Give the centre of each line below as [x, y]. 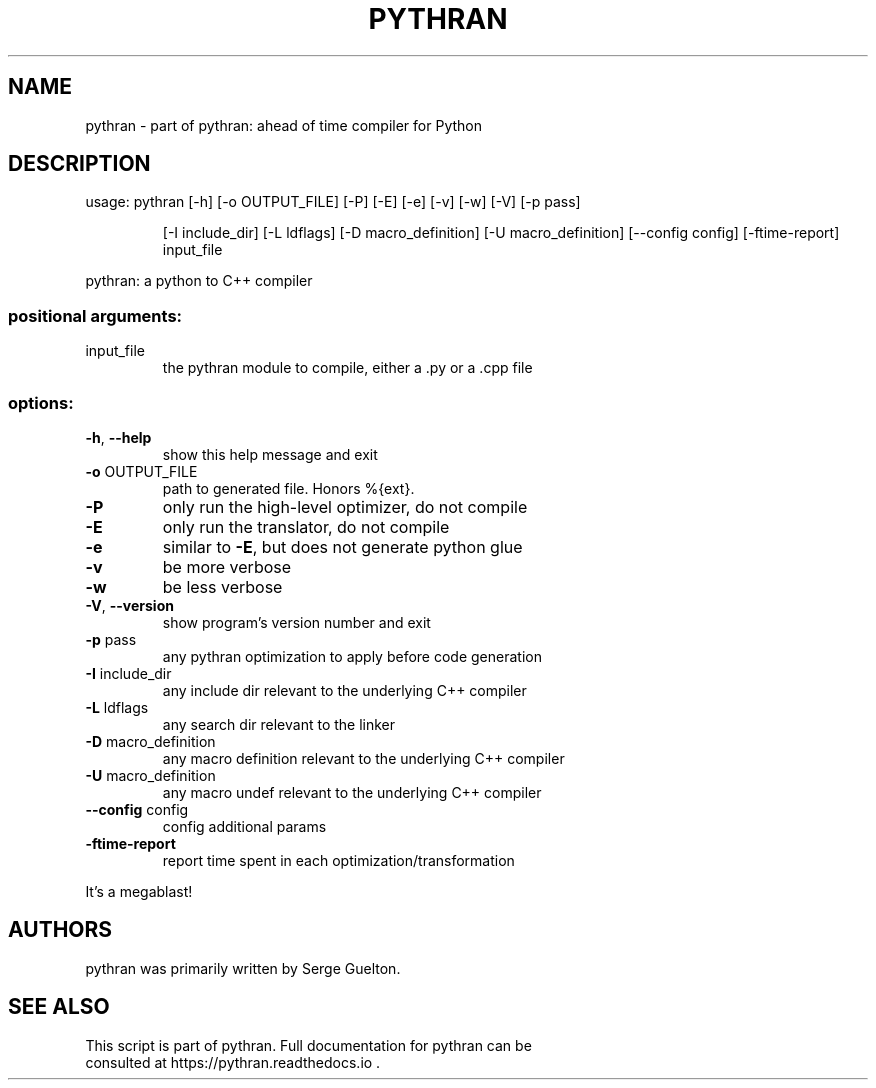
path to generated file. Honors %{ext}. [288, 488]
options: [41, 402]
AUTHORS [60, 930]
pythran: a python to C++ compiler [199, 281]
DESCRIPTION [79, 164]
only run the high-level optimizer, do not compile [345, 506]
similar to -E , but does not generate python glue [342, 546]
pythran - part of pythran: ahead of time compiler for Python [283, 125]
